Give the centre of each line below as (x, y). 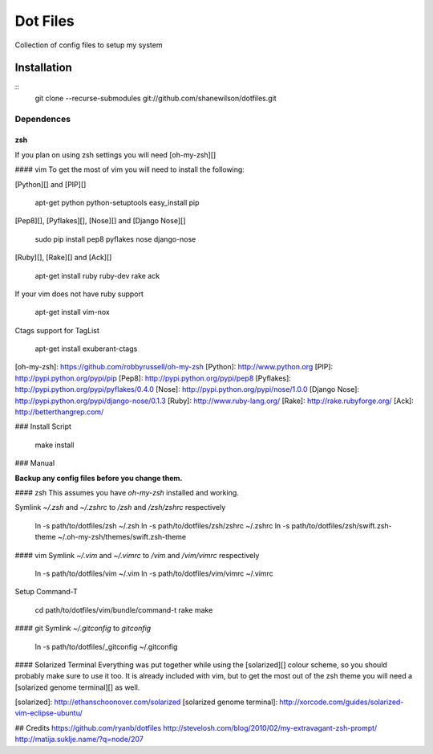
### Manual (35, 463)
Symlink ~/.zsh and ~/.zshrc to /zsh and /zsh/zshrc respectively (120, 507)
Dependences (43, 119)
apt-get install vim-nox (72, 312)
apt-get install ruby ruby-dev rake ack (97, 275)
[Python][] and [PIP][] (51, 184)
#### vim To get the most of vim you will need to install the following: (129, 169)
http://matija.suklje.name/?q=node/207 (79, 740)
